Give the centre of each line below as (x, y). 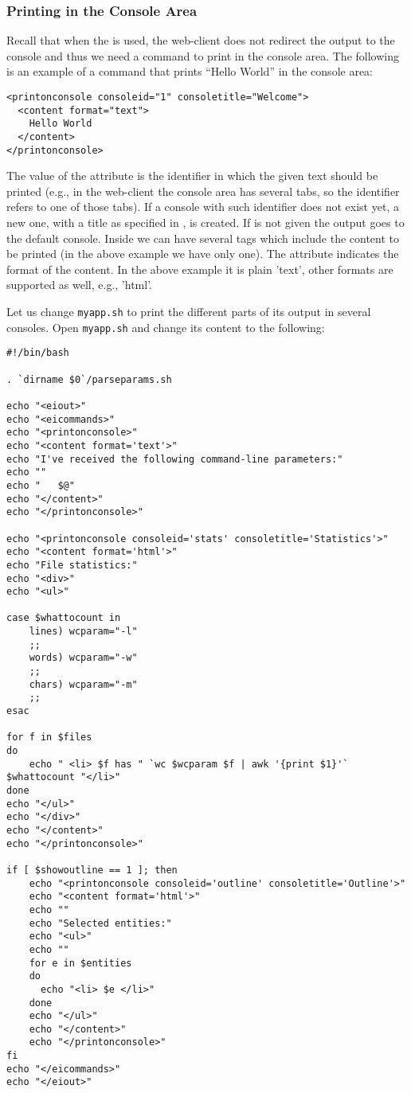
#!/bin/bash (38, 353)
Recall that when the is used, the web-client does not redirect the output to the (201, 40)
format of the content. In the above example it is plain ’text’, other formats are (200, 269)
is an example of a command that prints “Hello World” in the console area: (190, 71)
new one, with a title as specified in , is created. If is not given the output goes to (205, 223)
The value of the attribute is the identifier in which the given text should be (192, 176)
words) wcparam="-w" (83, 658)
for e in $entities (80, 963)
